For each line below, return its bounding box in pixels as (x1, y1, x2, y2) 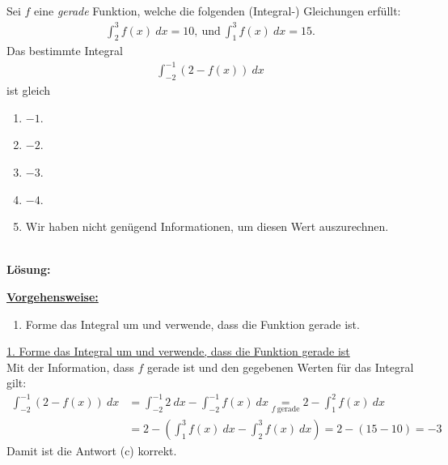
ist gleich (6, 82, 51, 99)
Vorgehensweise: (6, 288, 99, 305)
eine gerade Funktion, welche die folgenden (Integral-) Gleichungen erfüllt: (34, 2, 401, 19)
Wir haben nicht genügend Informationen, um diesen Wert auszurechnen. (25, 218, 389, 235)
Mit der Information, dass (6, 358, 134, 375)
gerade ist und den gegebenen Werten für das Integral (146, 358, 414, 375)
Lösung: (6, 261, 51, 278)
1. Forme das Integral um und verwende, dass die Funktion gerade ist (6, 343, 350, 360)
